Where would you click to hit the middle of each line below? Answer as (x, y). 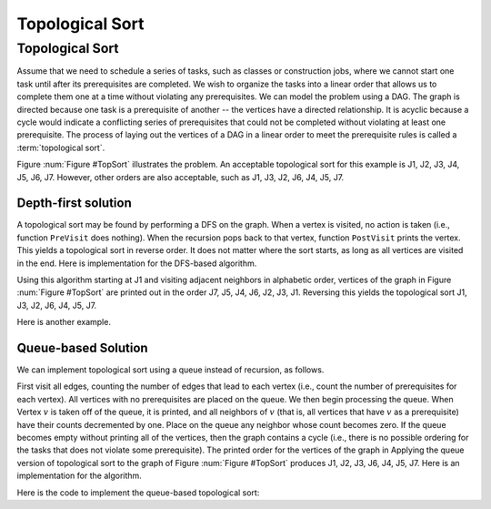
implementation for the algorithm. (80, 476)
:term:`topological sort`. (61, 148)
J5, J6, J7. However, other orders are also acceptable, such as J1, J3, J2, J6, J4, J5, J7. (180, 177)
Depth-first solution (74, 204)
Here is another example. (64, 322)
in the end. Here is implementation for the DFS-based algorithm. (137, 263)
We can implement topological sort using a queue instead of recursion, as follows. (170, 370)
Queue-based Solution (83, 347)
